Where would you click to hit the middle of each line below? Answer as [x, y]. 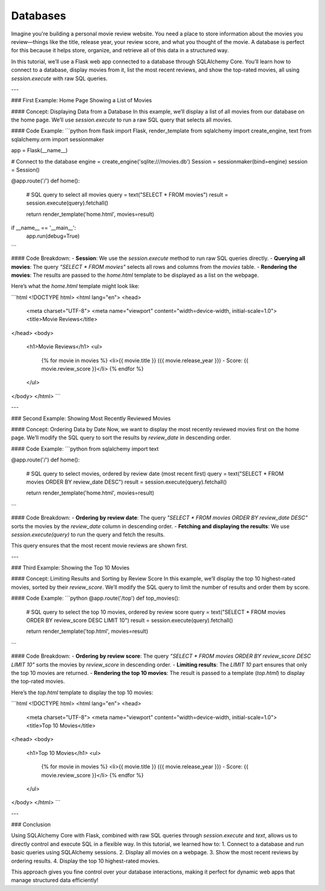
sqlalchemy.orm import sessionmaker [58, 139]
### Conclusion [31, 825]
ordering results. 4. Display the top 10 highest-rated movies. [85, 861]
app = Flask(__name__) [39, 150]
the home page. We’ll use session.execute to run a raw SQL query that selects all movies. [122, 120]
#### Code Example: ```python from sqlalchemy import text [85, 449]
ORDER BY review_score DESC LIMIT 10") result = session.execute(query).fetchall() [130, 620]
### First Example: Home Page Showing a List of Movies [82, 100]
